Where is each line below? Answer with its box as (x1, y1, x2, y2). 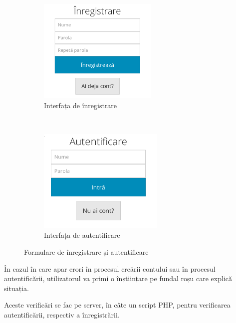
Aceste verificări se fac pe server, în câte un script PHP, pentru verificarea (4, 300, 231, 310)
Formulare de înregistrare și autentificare (24, 246, 149, 257)
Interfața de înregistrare (44, 100, 117, 110)
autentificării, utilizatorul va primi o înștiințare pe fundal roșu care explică (4, 273, 233, 284)
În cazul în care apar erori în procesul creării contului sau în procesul (4, 263, 216, 274)
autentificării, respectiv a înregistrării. (4, 309, 120, 320)
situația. (4, 283, 29, 293)
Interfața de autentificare (44, 230, 120, 240)
